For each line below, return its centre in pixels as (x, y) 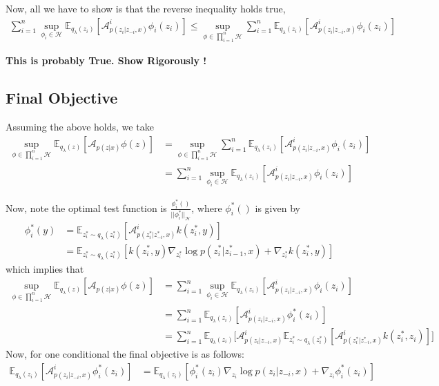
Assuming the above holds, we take (80, 127)
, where (207, 208)
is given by (277, 208)
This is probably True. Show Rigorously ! (106, 60)
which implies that (45, 268)
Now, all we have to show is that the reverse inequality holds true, (146, 8)
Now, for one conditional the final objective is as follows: (125, 354)
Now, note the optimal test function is (86, 208)
